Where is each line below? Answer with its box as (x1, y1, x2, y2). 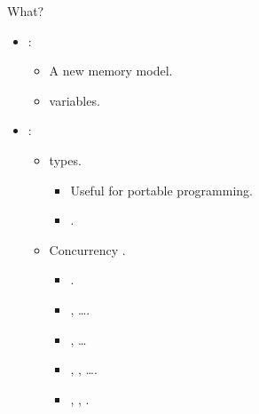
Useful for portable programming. (70, 180, 253, 199)
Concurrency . (49, 240, 126, 259)
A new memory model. (49, 61, 173, 80)
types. (49, 150, 82, 169)
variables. (49, 91, 100, 109)
